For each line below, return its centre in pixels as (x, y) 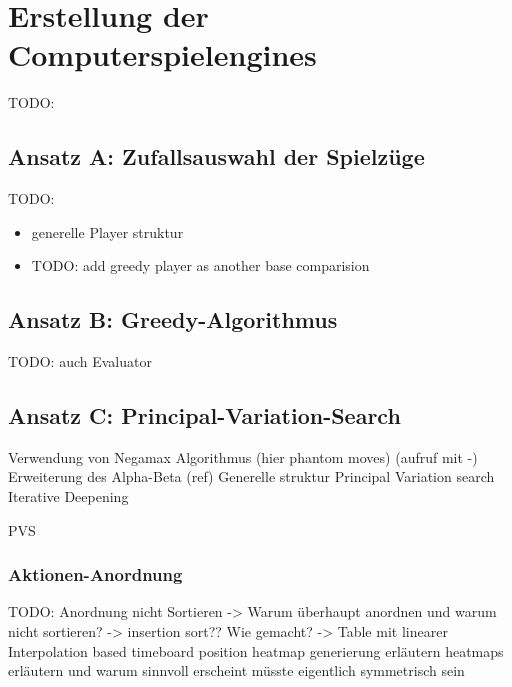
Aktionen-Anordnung (95, 574)
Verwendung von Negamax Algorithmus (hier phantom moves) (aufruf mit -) (243, 456)
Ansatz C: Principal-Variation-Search (204, 415)
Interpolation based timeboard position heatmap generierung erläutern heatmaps (256, 650)
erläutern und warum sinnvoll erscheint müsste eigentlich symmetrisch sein (236, 670)
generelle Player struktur (107, 231)
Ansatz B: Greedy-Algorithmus (173, 319)
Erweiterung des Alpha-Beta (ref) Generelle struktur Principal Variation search (251, 476)
